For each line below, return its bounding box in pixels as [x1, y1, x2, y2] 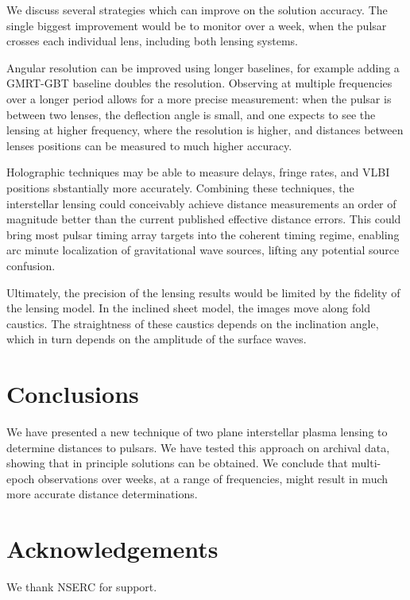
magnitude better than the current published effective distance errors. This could [6, 211, 401, 227]
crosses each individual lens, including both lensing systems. [6, 33, 298, 49]
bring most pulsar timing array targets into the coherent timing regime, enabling [6, 226, 400, 242]
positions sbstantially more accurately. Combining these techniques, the [6, 179, 354, 195]
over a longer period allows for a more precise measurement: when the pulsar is [6, 90, 392, 106]
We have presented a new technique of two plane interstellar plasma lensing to [6, 424, 388, 439]
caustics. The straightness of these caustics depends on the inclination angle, [6, 315, 379, 331]
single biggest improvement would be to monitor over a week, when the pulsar [6, 17, 387, 33]
